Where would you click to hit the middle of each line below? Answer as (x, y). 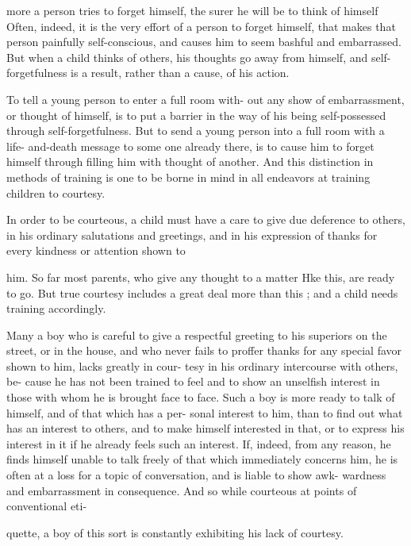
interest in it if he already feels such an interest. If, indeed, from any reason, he (199, 443)
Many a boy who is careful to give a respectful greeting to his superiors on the (197, 335)
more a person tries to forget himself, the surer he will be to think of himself (192, 10)
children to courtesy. (56, 192)
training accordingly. (56, 308)
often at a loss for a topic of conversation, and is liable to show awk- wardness (196, 475)
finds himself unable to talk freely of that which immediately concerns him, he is (202, 459)
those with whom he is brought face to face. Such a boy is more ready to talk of (201, 397)
